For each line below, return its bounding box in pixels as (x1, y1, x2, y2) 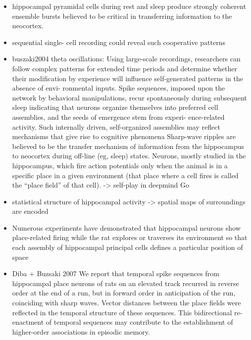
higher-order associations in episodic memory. (12, 326, 150, 337)
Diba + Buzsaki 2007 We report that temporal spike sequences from (12, 268, 219, 279)
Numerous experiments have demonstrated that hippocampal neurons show (12, 222, 241, 233)
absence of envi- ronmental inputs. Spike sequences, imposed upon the (12, 83, 225, 93)
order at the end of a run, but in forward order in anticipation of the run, (12, 288, 236, 298)
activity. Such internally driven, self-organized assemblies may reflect (12, 121, 220, 132)
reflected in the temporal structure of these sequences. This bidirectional (12, 307, 232, 317)
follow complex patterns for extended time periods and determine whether (12, 63, 237, 73)
